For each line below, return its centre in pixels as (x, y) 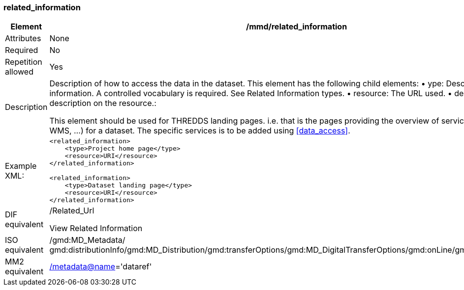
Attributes (23, 39)
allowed (19, 72)
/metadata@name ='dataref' (101, 267)
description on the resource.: (103, 103)
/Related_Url (72, 211)
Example (21, 166)
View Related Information (96, 228)
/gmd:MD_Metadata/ (87, 240)
